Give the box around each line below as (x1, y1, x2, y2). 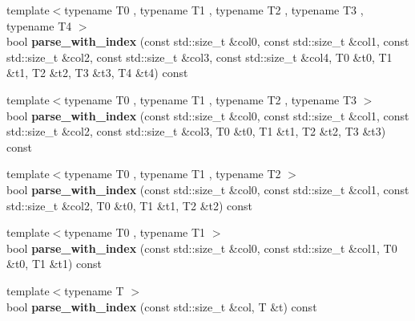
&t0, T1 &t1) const (6, 255, 103, 272)
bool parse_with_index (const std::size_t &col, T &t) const (6, 298, 317, 315)
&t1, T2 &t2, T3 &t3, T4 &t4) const (6, 64, 188, 81)
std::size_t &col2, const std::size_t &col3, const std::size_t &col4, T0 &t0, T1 (6, 48, 393, 65)
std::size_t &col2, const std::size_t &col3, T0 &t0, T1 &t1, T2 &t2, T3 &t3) (6, 123, 386, 140)
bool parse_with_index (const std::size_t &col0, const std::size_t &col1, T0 (6, 239, 397, 256)
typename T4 (6, 17, 72, 34)
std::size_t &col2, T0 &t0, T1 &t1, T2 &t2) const (6, 197, 253, 213)
